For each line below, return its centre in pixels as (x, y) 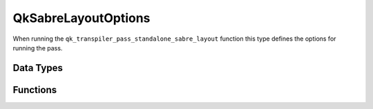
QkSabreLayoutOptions (82, 18)
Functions (35, 90)
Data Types (38, 68)
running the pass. (38, 48)
